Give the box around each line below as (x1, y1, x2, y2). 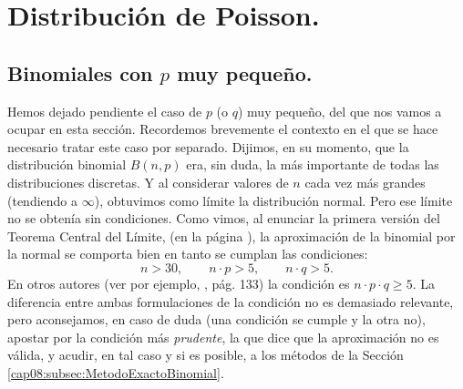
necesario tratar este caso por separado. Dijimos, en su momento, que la (7, 137, 409, 156)
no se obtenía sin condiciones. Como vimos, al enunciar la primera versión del (7, 209, 440, 228)
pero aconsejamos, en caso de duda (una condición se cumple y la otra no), (7, 310, 426, 329)
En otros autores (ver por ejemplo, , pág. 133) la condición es (7, 273, 350, 292)
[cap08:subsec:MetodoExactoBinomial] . (7, 363, 224, 382)
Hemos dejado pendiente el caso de (7, 101, 202, 120)
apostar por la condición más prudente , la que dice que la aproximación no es (7, 327, 439, 346)
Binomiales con (7, 58, 153, 87)
